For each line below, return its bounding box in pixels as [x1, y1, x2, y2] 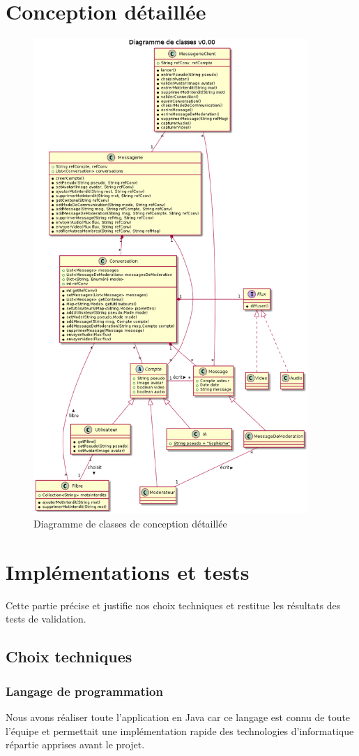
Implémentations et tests [6, 557, 250, 586]
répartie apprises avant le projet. [6, 737, 145, 752]
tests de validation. [6, 611, 86, 626]
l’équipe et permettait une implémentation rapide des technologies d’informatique [6, 723, 354, 738]
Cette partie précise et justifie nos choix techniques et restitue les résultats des [6, 597, 341, 612]
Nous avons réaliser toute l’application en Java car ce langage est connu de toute [6, 709, 351, 724]
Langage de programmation [6, 682, 163, 699]
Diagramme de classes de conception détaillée [33, 516, 227, 531]
